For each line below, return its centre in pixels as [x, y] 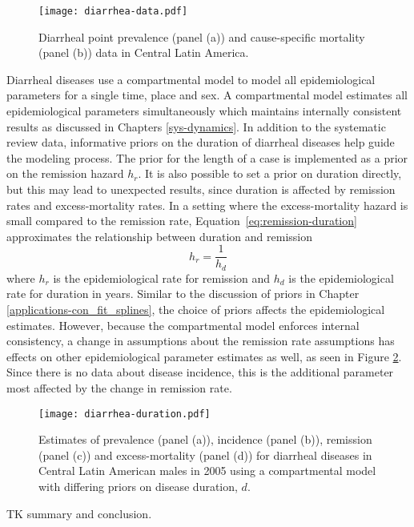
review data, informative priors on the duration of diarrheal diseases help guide [201, 142]
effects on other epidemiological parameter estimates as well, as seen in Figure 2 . [204, 356]
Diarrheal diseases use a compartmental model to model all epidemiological [191, 79]
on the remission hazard [65, 173]
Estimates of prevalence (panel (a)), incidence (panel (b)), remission [205, 439]
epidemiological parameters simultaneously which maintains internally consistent [204, 111]
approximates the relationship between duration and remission [159, 236]
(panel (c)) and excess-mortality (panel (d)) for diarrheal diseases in [205, 455]
